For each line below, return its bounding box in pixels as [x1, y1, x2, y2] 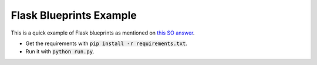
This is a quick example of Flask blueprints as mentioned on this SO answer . [11, 29, 195, 36]
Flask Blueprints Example [11, 9, 137, 22]
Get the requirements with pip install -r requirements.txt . [25, 40, 188, 47]
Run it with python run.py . [25, 48, 95, 55]
